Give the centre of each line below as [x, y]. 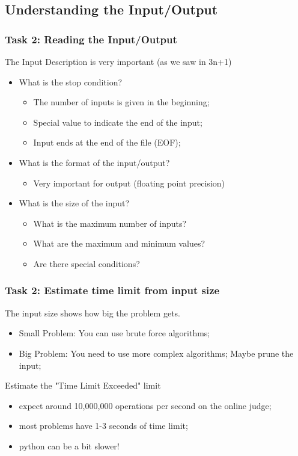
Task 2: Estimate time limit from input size [112, 290]
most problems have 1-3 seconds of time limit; [103, 426]
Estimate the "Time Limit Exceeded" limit [83, 385]
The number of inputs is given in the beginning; [121, 102]
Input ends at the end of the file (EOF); [107, 142]
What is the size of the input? [74, 203]
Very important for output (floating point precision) [129, 183]
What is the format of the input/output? [94, 162]
